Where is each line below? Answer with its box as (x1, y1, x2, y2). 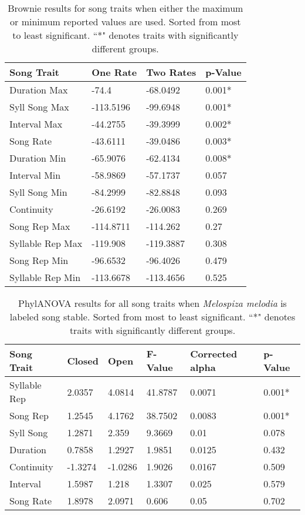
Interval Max (9, 117, 63, 131)
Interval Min (9, 168, 61, 182)
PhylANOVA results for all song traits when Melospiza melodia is (18, 296, 287, 310)
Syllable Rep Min (9, 270, 81, 284)
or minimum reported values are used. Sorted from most (10, 15, 241, 28)
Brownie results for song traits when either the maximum (8, 1, 243, 15)
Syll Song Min (9, 185, 67, 199)
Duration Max (9, 83, 68, 96)
